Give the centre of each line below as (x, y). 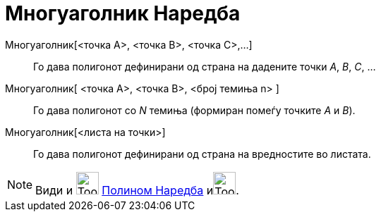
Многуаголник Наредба (123, 13)
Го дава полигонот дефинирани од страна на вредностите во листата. (202, 154)
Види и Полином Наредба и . (137, 190)
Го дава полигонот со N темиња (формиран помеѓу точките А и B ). (194, 110)
